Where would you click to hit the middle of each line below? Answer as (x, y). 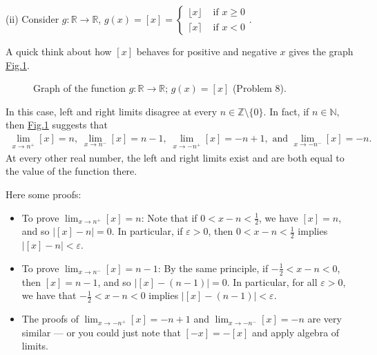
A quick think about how (59, 51)
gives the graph (321, 51)
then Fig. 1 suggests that (57, 125)
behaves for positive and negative (206, 51)
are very (325, 319)
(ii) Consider (32, 19)
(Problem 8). (259, 88)
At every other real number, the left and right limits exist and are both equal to (175, 157)
